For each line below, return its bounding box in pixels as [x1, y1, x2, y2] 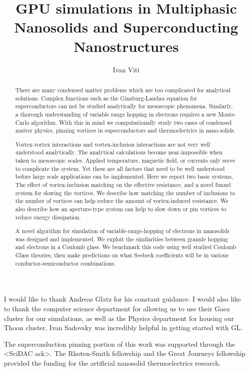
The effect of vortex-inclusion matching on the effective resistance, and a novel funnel [15, 181, 231, 188]
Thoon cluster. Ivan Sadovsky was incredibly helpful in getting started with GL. [4, 322, 243, 333]
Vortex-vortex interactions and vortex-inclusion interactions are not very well [15, 140, 210, 148]
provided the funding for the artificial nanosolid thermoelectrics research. [4, 358, 221, 368]
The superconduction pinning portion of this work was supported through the [4, 338, 235, 349]
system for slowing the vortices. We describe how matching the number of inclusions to [15, 188, 235, 197]
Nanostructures [73, 36, 179, 56]
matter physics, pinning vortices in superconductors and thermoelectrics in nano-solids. [15, 126, 236, 135]
